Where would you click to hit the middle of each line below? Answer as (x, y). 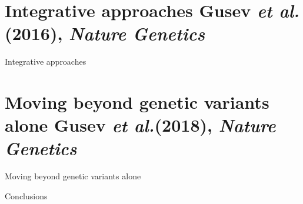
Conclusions (26, 196)
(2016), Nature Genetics (105, 34)
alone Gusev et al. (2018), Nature (140, 125)
